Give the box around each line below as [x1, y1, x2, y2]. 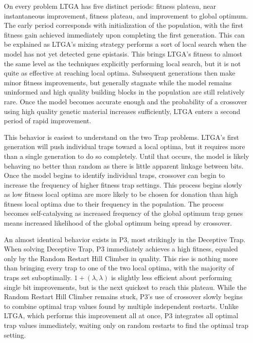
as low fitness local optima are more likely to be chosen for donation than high [4, 189, 238, 199]
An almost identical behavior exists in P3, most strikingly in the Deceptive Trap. [4, 234, 246, 244]
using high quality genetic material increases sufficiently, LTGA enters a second [4, 106, 240, 116]
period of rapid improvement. [4, 115, 91, 126]
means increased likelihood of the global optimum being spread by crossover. [4, 218, 232, 228]
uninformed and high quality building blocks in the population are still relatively [4, 87, 245, 97]
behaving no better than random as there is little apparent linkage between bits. [4, 160, 244, 171]
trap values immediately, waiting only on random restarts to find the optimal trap [4, 320, 249, 330]
